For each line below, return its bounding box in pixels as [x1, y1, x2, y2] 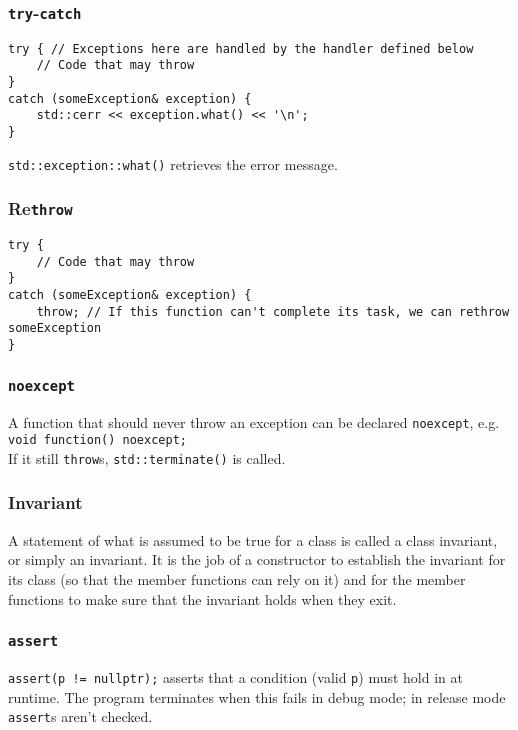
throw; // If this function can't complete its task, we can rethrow [36, 304, 510, 319]
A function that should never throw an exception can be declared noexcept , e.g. [8, 411, 500, 432]
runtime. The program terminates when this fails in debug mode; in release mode [8, 686, 506, 707]
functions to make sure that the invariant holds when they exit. [8, 588, 397, 609]
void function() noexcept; [8, 433, 187, 448]
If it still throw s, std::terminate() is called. [8, 447, 286, 468]
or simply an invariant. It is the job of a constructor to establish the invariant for [8, 549, 506, 570]
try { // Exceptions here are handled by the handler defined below [8, 41, 474, 56]
